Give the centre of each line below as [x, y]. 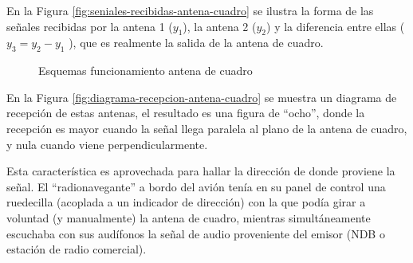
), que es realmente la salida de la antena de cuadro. [196, 43]
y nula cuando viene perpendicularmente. [107, 144]
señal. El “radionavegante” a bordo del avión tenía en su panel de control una [196, 186]
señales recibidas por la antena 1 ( [90, 26]
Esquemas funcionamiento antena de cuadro [146, 71]
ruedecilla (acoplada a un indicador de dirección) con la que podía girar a [186, 202]
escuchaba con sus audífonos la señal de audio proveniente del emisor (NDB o [196, 233]
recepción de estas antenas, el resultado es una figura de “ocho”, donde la [186, 113]
